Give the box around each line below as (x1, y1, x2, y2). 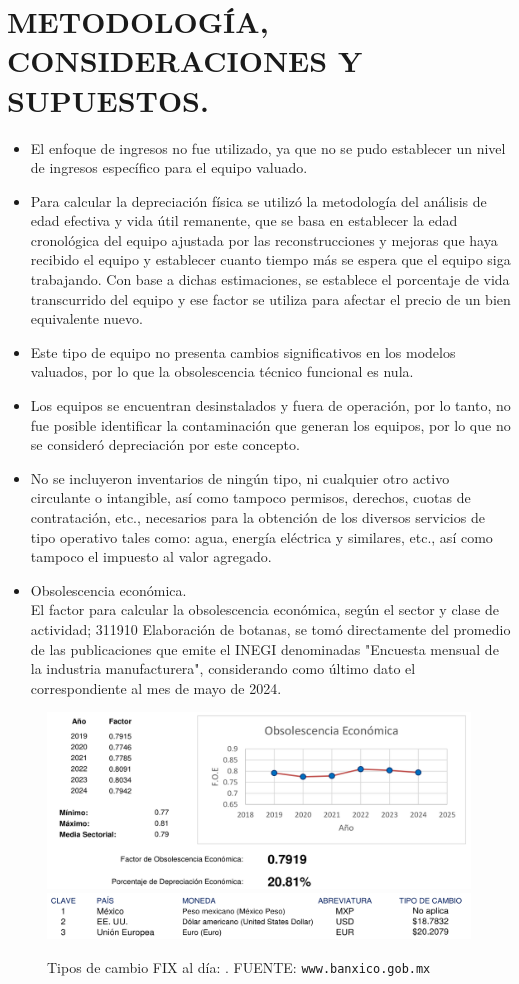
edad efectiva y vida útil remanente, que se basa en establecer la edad (30, 210, 458, 231)
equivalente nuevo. (30, 308, 143, 329)
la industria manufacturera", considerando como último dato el (30, 658, 416, 679)
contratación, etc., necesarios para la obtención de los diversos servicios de (30, 507, 485, 527)
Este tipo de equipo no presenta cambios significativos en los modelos (30, 341, 456, 362)
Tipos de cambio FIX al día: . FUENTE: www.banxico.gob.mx (47, 956, 431, 977)
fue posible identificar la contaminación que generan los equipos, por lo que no (30, 414, 511, 435)
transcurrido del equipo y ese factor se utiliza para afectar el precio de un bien (30, 288, 511, 309)
